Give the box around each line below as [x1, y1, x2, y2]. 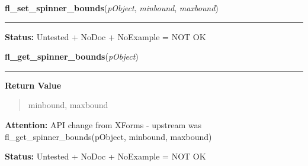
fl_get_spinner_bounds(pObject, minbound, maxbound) [5, 130, 212, 142]
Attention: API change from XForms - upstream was [5, 118, 201, 131]
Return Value [5, 79, 62, 91]
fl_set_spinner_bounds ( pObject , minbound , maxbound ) [5, 2, 219, 14]
